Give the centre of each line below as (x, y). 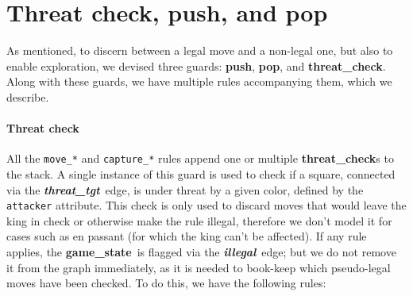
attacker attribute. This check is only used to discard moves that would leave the (206, 205)
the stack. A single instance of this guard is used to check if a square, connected (201, 173)
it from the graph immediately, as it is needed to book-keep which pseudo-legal (199, 267)
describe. (28, 96)
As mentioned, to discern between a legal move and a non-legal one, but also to (200, 50)
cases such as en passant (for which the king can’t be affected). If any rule (187, 236)
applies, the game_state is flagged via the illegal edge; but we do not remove (201, 251)
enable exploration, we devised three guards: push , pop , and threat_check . (196, 65)
